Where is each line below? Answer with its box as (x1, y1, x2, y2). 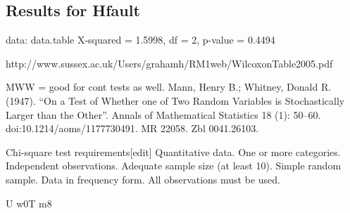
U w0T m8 (6, 195, 52, 210)
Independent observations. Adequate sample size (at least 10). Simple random (6, 158, 342, 173)
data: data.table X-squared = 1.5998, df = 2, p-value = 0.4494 (6, 32, 275, 47)
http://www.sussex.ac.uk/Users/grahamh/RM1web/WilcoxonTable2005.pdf (6, 56, 333, 70)
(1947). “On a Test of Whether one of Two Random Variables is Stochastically (6, 93, 345, 108)
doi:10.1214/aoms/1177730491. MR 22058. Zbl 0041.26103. (6, 121, 259, 136)
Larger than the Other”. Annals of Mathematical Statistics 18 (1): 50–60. (6, 107, 321, 122)
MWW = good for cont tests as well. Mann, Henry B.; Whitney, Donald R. (6, 79, 332, 94)
